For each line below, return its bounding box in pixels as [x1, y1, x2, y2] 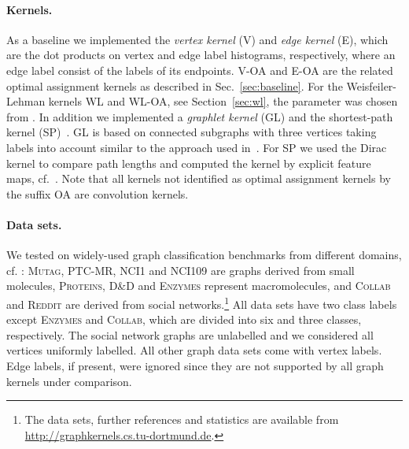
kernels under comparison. [6, 373, 132, 389]
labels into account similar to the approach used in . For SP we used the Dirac [6, 139, 387, 155]
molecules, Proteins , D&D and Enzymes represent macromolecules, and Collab [6, 277, 391, 294]
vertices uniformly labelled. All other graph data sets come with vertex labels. [6, 342, 382, 358]
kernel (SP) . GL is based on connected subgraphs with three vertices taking [6, 124, 377, 140]
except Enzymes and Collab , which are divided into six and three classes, [6, 311, 362, 328]
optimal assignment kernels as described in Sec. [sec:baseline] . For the [6, 77, 343, 94]
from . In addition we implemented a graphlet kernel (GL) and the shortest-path [6, 108, 393, 124]
